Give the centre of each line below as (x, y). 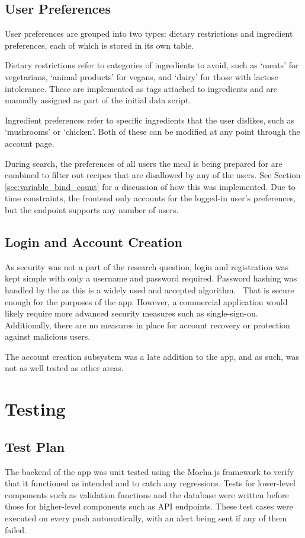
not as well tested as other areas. (64, 368)
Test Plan (35, 446)
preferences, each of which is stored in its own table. (99, 45)
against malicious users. (48, 336)
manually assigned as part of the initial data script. (98, 100)
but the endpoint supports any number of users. (92, 209)
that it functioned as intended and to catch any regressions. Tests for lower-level (150, 483)
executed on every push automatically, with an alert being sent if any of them (146, 518)
